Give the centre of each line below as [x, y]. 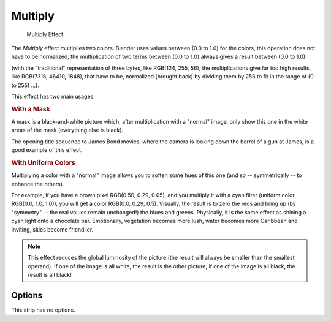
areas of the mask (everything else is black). [67, 130]
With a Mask [31, 109]
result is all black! [50, 275]
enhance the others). [38, 184]
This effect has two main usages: [53, 96]
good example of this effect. [47, 150]
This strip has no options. [44, 310]
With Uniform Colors [44, 162]
